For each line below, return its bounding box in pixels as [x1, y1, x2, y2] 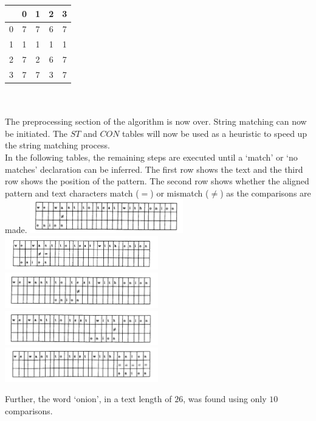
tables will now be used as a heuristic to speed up [122, 127, 307, 139]
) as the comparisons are [220, 186, 311, 199]
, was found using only [183, 392, 267, 405]
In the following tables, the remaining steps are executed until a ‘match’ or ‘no [5, 150, 298, 163]
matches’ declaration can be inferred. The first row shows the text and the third [5, 162, 303, 175]
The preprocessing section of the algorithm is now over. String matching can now [5, 115, 307, 128]
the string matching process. [5, 139, 110, 151]
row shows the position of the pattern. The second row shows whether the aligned [5, 175, 309, 187]
